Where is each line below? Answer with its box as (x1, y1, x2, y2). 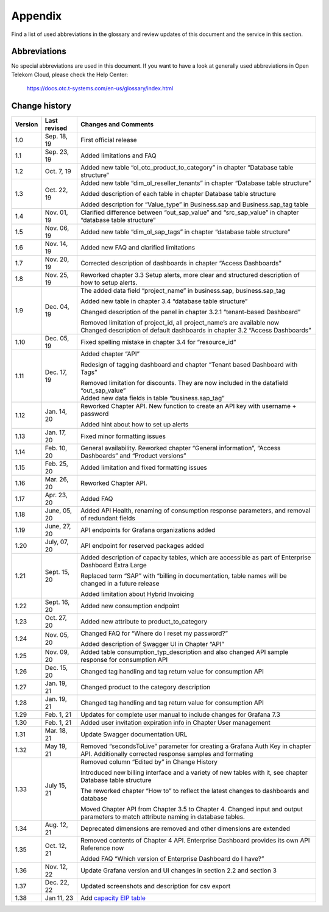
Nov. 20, (44, 255, 69, 264)
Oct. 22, (44, 186, 68, 195)
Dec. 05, (44, 334, 69, 343)
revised (44, 124, 68, 132)
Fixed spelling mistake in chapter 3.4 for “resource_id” (80, 338, 236, 346)
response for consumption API (80, 656, 168, 664)
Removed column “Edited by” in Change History (80, 758, 218, 766)
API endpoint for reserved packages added (80, 542, 204, 550)
